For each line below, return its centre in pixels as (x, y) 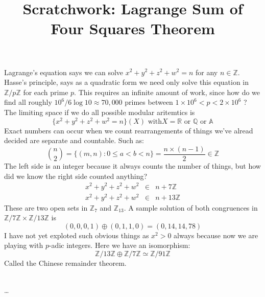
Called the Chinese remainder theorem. (65, 263)
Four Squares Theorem (133, 28)
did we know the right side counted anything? (76, 176)
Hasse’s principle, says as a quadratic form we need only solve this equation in (127, 82)
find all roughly (28, 102)
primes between (149, 102)
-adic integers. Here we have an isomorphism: (119, 245)
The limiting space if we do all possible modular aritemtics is (100, 112)
